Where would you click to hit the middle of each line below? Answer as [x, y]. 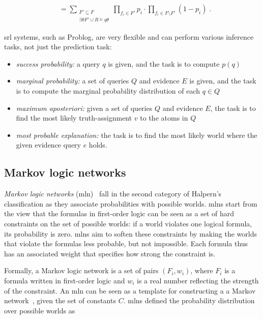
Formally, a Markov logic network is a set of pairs [81, 270]
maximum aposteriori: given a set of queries [84, 108]
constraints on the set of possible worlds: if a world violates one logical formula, [128, 223]
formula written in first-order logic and [65, 280]
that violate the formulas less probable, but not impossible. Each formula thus [126, 243]
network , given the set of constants [60, 300]
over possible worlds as [40, 310]
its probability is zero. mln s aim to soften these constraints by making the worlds [130, 233]
